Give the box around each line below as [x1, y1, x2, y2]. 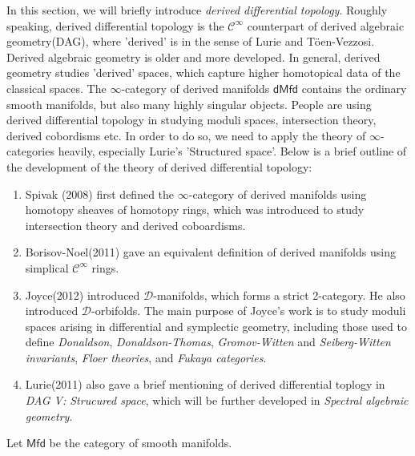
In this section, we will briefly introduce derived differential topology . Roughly [6, 2, 388, 18]
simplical [25, 259, 69, 276]
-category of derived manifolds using [188, 185, 367, 202]
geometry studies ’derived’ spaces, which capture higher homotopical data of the [6, 64, 401, 81]
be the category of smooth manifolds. [49, 434, 232, 451]
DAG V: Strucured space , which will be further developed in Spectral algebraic [25, 392, 409, 409]
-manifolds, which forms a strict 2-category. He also [153, 286, 405, 303]
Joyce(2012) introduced [25, 286, 140, 303]
